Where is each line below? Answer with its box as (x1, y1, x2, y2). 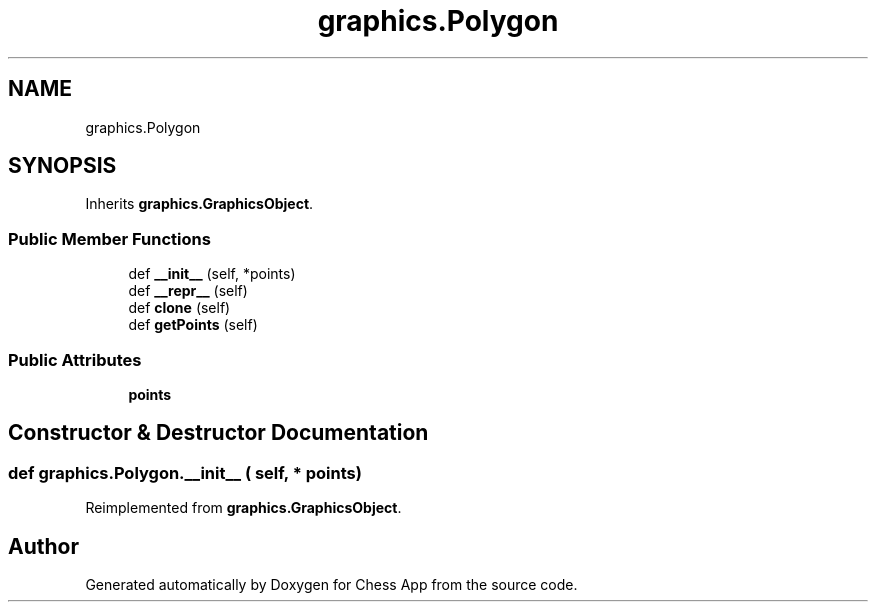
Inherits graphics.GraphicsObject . (85, 195, 314, 213)
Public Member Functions (8, 228, 211, 249)
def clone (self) (128, 299, 231, 317)
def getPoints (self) (128, 316, 258, 334)
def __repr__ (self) (128, 282, 248, 300)
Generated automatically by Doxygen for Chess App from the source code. (85, 576, 578, 593)
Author (8, 533, 79, 559)
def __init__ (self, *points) (128, 265, 296, 283)
